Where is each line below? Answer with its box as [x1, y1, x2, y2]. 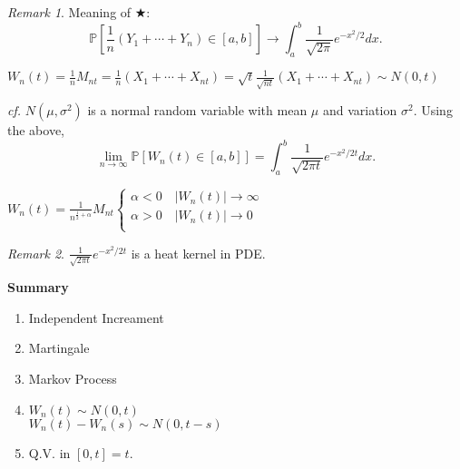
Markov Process [28, 369, 117, 388]
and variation [322, 101, 397, 120]
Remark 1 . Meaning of [7, 3, 132, 21]
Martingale [28, 338, 90, 357]
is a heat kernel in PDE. [131, 243, 266, 262]
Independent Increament [28, 308, 164, 327]
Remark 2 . [7, 243, 64, 262]
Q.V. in [28, 443, 71, 462]
